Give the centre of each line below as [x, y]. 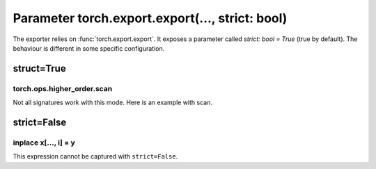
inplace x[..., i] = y [44, 143]
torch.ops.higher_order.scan [63, 88]
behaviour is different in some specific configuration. [89, 48]
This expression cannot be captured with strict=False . [95, 156]
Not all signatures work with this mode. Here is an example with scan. [112, 103]
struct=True [39, 69]
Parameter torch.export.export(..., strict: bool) [150, 18]
